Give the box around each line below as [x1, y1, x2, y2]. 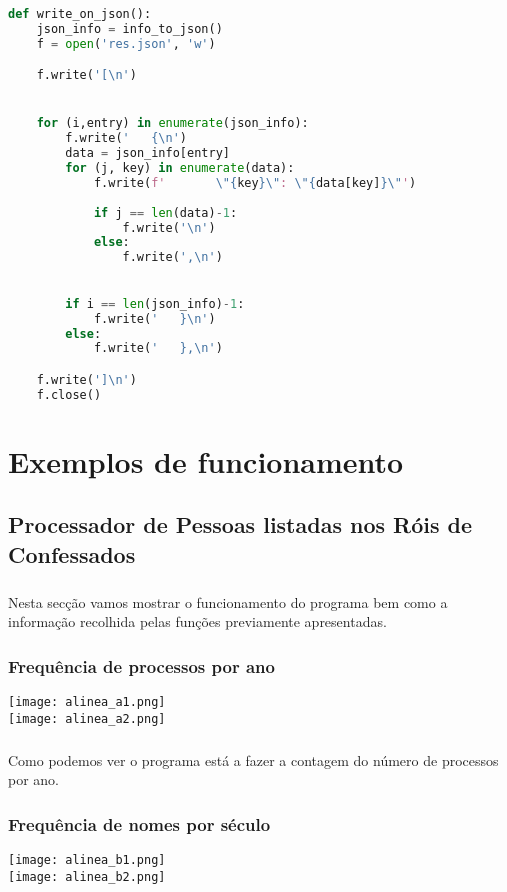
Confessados [8, 538, 136, 569]
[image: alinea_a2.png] [8, 711, 166, 726]
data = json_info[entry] [65, 146, 230, 161]
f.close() [36, 387, 102, 402]
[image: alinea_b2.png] [8, 869, 166, 884]
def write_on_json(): [8, 7, 152, 21]
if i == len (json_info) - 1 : [65, 296, 245, 311]
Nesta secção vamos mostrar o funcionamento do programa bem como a [8, 591, 448, 612]
